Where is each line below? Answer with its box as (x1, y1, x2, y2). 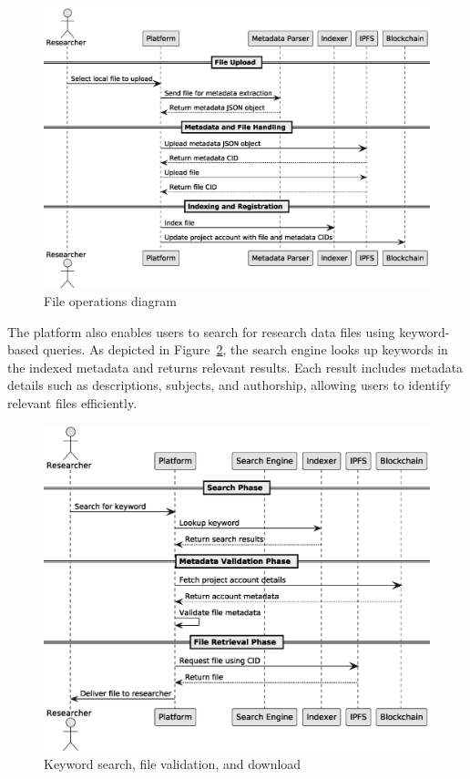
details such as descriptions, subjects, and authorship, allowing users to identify (7, 375, 451, 395)
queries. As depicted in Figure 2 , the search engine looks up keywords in (42, 340, 448, 359)
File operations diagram (44, 292, 177, 311)
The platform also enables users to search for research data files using (7, 322, 395, 341)
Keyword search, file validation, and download (44, 753, 301, 773)
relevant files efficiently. (7, 394, 138, 413)
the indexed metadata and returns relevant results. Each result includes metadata (7, 357, 464, 376)
